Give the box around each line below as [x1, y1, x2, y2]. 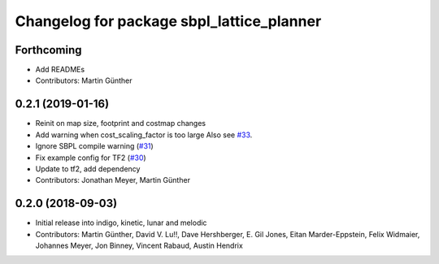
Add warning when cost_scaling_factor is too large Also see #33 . [35, 130, 253, 140]
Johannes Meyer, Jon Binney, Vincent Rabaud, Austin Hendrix [35, 240, 243, 250]
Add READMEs [35, 65, 85, 75]
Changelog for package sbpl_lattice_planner [15, 12, 322, 30]
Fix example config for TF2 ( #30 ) [35, 153, 146, 162]
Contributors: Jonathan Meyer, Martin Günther [35, 175, 191, 185]
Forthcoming [15, 43, 82, 57]
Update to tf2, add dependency [35, 163, 141, 174]
